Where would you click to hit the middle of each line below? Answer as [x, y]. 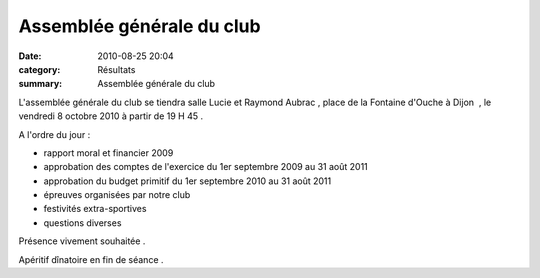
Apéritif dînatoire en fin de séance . [91, 259]
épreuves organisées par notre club [117, 195]
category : [39, 69]
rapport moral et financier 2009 [108, 152]
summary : [40, 84]
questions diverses [82, 222]
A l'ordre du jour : [54, 134]
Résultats [116, 69]
